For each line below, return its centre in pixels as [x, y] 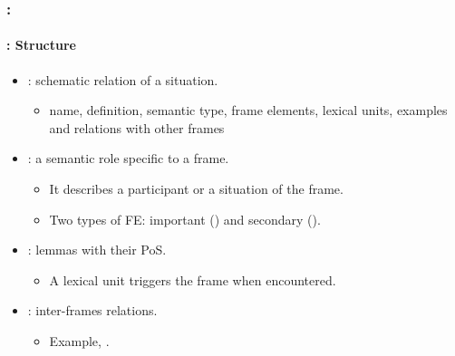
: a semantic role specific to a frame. [128, 158]
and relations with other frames [137, 127]
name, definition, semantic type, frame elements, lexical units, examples [248, 110]
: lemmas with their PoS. [97, 250]
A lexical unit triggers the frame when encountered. [193, 279]
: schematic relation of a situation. [123, 79]
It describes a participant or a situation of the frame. [196, 189]
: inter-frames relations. [92, 310]
